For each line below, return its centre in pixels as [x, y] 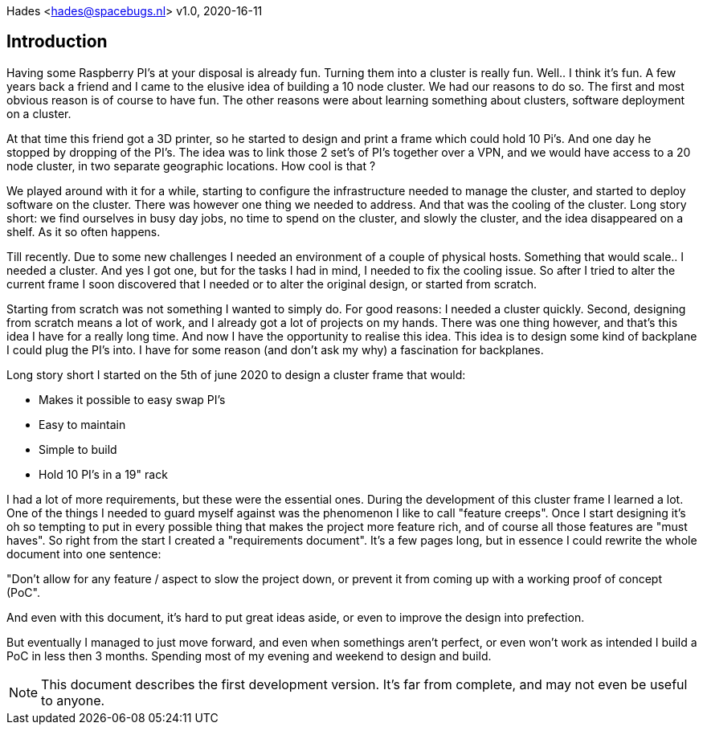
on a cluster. [39, 113]
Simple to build [78, 449]
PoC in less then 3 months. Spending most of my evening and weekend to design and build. [249, 655]
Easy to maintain [82, 424]
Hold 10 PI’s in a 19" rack [103, 474]
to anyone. [73, 700]
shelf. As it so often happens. [84, 231]
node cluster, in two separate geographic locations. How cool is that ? [191, 165]
